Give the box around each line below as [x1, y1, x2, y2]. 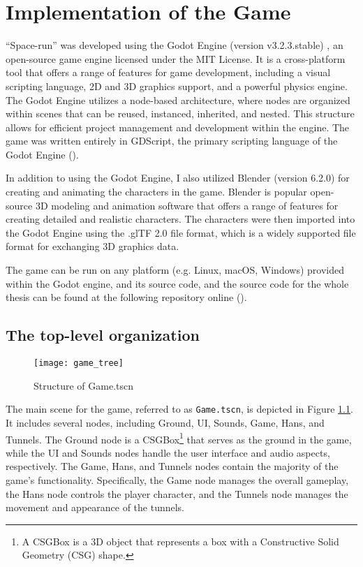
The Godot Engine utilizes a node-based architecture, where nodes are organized [6, 92, 350, 107]
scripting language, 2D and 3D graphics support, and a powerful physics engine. [6, 78, 348, 93]
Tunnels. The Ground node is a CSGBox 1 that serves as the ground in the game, [6, 429, 352, 446]
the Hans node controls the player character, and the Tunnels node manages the [6, 486, 348, 501]
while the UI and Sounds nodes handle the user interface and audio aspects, [6, 445, 330, 459]
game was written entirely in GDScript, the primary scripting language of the [6, 133, 338, 148]
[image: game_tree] [34, 358, 124, 369]
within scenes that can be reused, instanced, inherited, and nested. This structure [6, 106, 355, 121]
